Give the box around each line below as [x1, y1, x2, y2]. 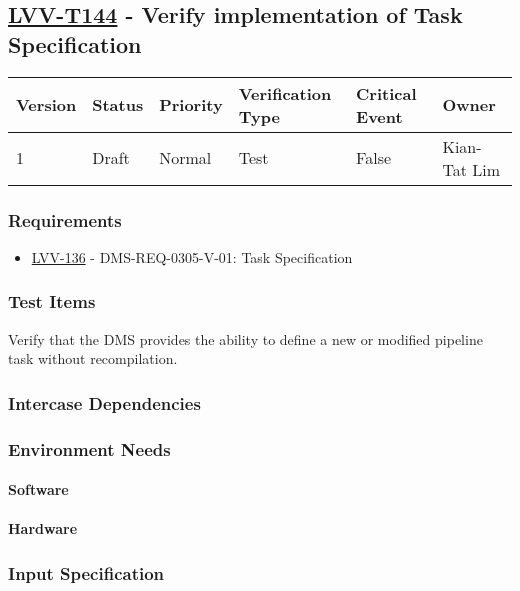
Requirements [8, 207, 122, 232]
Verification [238, 81, 332, 105]
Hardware [8, 518, 78, 539]
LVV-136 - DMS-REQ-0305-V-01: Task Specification [31, 246, 353, 267]
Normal [159, 146, 212, 170]
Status [92, 93, 144, 117]
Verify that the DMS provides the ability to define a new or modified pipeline [8, 328, 483, 349]
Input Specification [8, 560, 165, 585]
